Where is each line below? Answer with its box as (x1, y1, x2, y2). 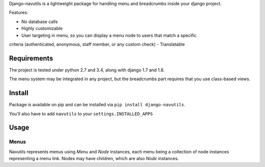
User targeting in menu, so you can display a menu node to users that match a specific (21, 32, 197, 38)
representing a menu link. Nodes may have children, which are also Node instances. (9, 156, 179, 162)
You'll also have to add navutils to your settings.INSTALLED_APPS (9, 111, 153, 117)
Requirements (9, 54, 53, 62)
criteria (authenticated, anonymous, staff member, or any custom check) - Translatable (9, 41, 185, 47)
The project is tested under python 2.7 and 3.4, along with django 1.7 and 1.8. (9, 67, 165, 73)
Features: (9, 10, 28, 16)
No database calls (21, 19, 58, 24)
